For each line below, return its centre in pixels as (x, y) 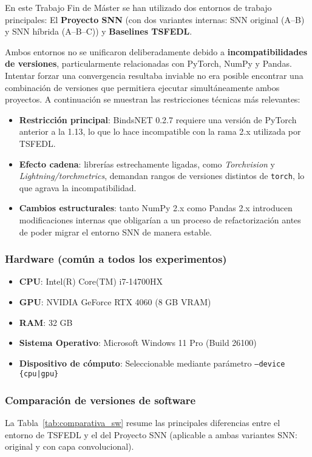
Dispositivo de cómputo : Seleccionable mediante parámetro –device (152, 363)
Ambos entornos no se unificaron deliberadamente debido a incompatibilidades (156, 51)
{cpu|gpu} (39, 374)
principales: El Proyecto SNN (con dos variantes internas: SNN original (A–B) (155, 19)
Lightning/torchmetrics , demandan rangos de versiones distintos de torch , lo (162, 176)
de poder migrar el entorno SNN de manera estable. (116, 232)
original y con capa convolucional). (70, 446)
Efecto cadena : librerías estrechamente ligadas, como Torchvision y (147, 164)
